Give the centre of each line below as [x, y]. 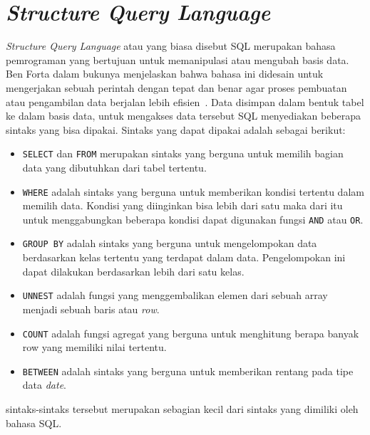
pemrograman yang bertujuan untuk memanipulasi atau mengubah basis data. [178, 59]
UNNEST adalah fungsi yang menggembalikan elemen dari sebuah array [175, 295]
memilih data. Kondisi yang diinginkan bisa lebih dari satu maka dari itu [183, 205]
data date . [45, 385]
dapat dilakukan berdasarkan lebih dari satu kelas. [133, 271]
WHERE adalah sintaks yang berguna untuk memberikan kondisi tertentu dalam [193, 191]
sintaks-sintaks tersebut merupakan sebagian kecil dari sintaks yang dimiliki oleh [182, 409]
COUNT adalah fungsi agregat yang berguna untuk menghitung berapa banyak [191, 333]
